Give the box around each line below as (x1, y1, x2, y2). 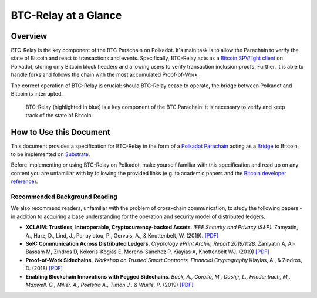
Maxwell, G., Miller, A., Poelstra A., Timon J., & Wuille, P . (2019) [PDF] (25, 281, 194, 288)
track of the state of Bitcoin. (25, 111, 93, 118)
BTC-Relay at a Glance (11, 9, 122, 22)
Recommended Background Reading (11, 192, 117, 201)
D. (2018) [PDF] (25, 265, 63, 272)
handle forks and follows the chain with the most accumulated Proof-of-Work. (11, 71, 200, 79)
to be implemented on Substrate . (11, 151, 90, 158)
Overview (11, 31, 48, 41)
